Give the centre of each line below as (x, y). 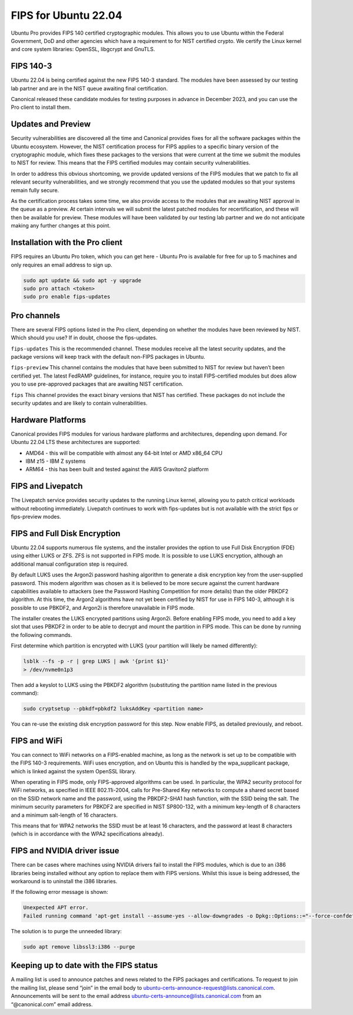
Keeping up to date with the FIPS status (84, 965)
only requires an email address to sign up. (62, 265)
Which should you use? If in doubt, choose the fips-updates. (84, 338)
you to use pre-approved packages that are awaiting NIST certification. (97, 384)
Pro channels (36, 315)
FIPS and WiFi (37, 741)
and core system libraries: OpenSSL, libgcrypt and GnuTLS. (83, 49)
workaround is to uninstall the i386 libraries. (64, 882)
